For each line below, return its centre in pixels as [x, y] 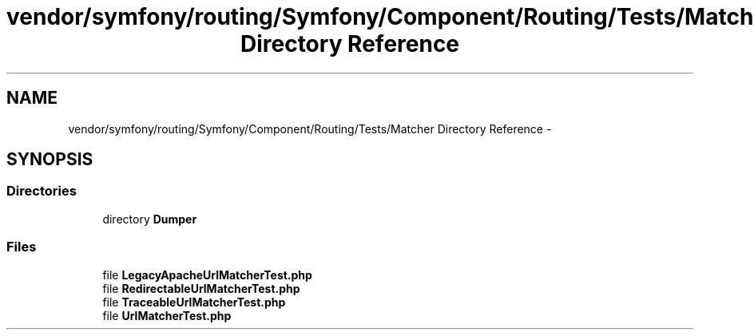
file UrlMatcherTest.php [167, 315]
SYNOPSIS [50, 160]
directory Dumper [150, 219]
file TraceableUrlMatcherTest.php [194, 302]
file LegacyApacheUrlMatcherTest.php [207, 275]
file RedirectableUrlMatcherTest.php [201, 288]
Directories [42, 191]
